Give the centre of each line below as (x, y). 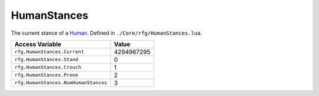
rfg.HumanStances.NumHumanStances (61, 83)
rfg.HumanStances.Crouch (48, 67)
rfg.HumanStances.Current (49, 52)
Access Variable (38, 44)
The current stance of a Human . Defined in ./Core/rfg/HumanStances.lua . (106, 33)
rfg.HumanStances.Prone (46, 75)
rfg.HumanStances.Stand (46, 60)
